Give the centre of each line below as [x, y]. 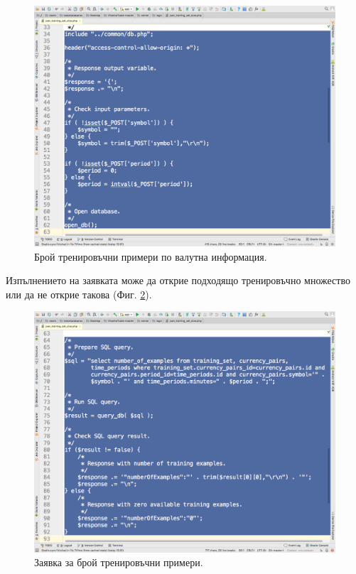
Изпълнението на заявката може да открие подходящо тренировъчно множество [178, 280]
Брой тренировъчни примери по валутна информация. [151, 256]
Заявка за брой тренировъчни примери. [119, 562]
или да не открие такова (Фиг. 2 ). [79, 294]
